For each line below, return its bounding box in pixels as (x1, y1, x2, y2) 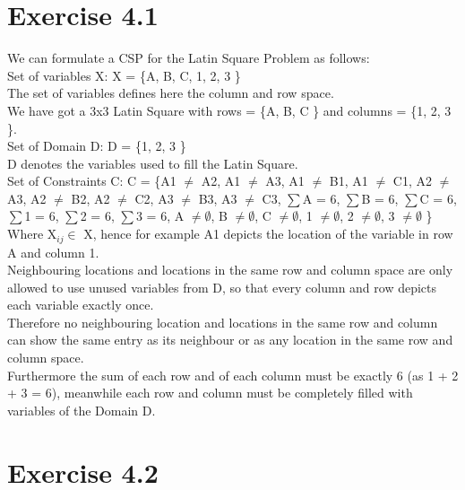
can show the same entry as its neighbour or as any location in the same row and (7, 330, 453, 349)
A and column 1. (7, 242, 99, 261)
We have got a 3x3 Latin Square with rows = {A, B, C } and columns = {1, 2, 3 (7, 101, 452, 119)
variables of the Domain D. (7, 400, 156, 419)
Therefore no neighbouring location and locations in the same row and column (7, 312, 438, 331)
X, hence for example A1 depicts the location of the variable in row (83, 224, 453, 243)
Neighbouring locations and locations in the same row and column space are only (7, 260, 453, 279)
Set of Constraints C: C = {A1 (7, 171, 177, 190)
